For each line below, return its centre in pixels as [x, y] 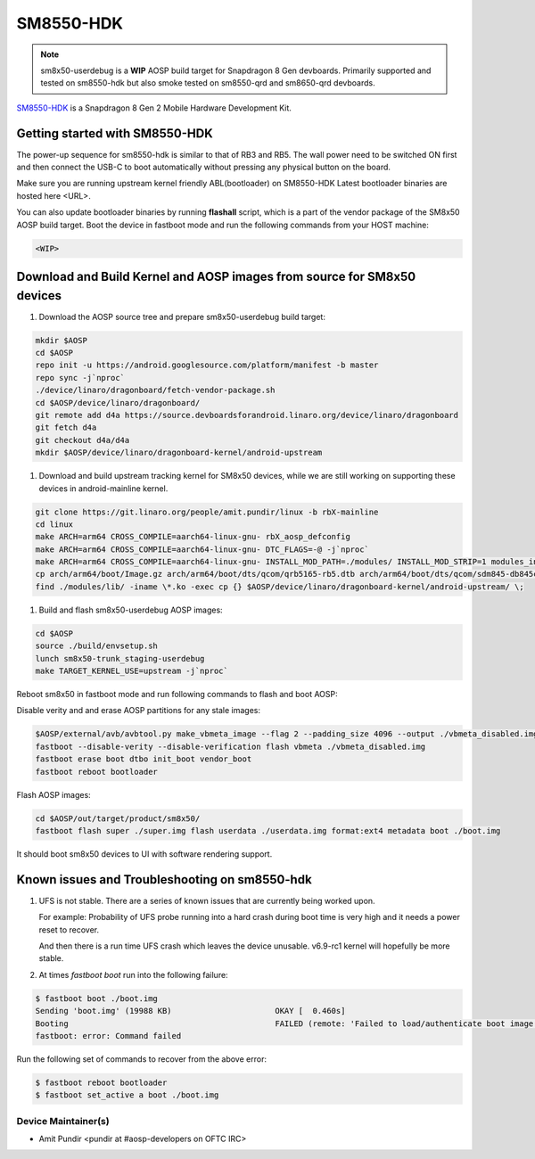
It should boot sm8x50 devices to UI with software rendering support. [144, 854]
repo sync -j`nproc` [80, 378]
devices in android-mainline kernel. [103, 488]
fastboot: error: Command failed [108, 1036]
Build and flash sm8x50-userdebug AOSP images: [131, 610]
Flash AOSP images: [53, 794]
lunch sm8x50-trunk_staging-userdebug [120, 658]
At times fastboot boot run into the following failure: [133, 974]
